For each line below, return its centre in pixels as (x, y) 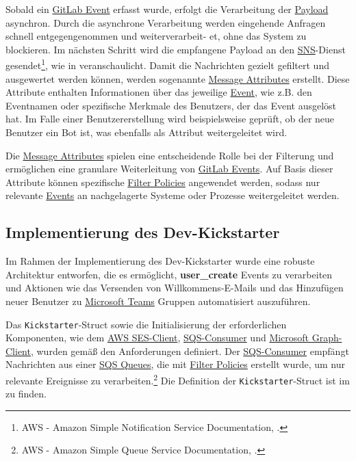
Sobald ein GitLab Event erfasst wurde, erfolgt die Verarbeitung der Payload (167, 9)
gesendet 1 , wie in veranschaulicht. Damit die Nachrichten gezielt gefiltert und (167, 64)
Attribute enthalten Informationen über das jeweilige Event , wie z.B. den (159, 92)
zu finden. (26, 394)
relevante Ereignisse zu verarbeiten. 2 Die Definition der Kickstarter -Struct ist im (178, 379)
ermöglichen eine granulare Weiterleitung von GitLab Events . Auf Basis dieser (169, 169)
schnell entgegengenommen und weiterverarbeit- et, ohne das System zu (156, 36)
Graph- (327, 338)
